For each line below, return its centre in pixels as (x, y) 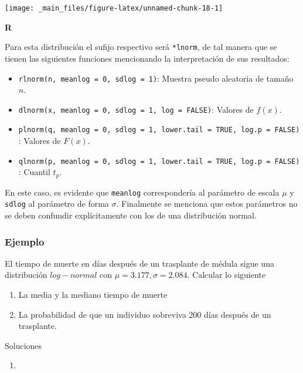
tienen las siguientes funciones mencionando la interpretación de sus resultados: (147, 58)
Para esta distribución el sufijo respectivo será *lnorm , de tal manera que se (141, 47)
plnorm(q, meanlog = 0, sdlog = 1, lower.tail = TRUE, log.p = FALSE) (159, 130)
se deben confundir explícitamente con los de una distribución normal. (131, 215)
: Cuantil (34, 172)
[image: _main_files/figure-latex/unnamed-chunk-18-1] (114, 8)
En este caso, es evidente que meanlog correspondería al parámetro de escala (142, 192)
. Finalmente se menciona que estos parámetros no (207, 204)
